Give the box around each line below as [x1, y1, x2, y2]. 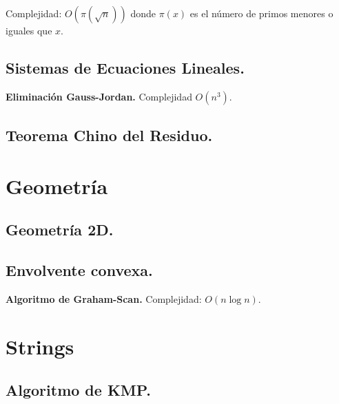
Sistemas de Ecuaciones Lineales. [6, 56, 245, 78]
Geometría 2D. [6, 219, 114, 240]
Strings [6, 332, 74, 360]
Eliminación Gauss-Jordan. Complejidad [6, 89, 192, 103]
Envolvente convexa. [6, 259, 153, 281]
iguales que [6, 23, 52, 37]
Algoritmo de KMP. [6, 379, 151, 401]
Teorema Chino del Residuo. [6, 125, 213, 146]
